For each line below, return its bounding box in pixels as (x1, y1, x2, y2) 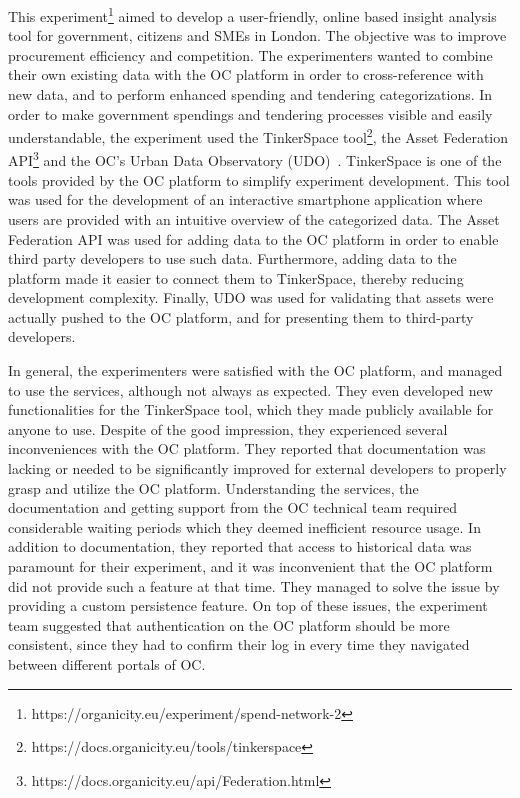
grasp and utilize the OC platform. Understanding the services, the (8, 477, 419, 498)
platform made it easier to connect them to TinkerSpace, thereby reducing (8, 267, 464, 288)
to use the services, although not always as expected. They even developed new (8, 379, 493, 400)
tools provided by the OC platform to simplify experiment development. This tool (8, 169, 510, 190)
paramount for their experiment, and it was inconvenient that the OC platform (8, 556, 493, 576)
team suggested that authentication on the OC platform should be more (8, 614, 450, 635)
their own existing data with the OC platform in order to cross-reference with (8, 64, 484, 85)
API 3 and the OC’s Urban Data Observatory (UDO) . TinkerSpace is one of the (8, 147, 502, 171)
